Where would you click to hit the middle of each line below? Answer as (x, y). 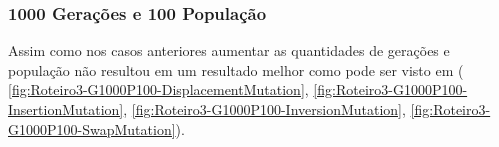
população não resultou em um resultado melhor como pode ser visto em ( (236, 69)
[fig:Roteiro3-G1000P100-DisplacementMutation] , (158, 89)
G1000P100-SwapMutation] (92, 128)
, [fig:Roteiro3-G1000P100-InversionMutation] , (264, 109)
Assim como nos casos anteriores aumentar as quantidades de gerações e (229, 50)
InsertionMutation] (66, 109)
